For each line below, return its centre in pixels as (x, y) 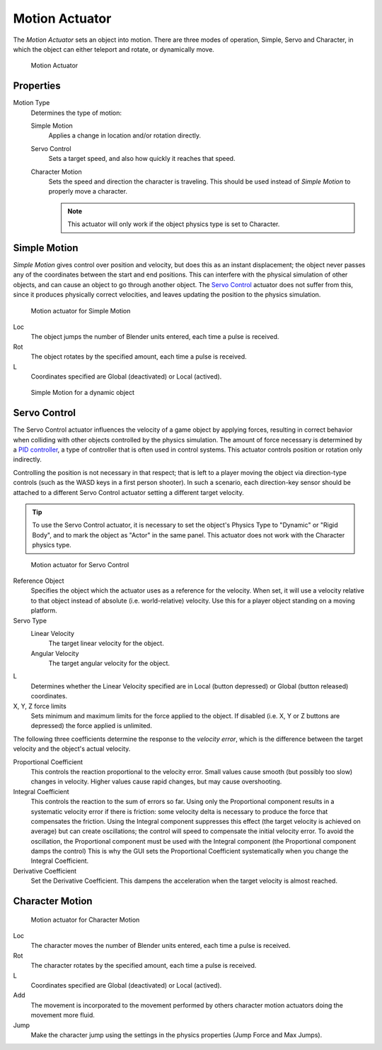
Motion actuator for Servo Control (80, 564)
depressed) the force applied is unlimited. (91, 726)
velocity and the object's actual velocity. (72, 749)
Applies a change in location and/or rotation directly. (125, 135)
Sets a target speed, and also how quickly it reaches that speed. (142, 159)
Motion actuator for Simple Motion (81, 311)
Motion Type (31, 103)
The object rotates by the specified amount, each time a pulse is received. (139, 357)
